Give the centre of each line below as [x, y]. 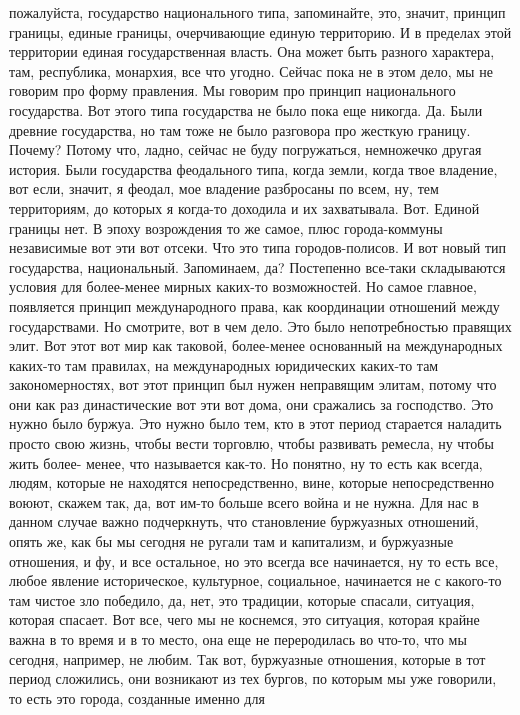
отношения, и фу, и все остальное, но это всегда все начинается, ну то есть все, [254, 560]
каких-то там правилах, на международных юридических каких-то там [224, 364]
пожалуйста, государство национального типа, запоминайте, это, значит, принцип [257, 12]
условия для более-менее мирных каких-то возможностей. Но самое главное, [243, 286]
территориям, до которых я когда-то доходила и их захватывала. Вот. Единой [244, 207]
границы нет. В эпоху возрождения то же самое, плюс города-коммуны [226, 227]
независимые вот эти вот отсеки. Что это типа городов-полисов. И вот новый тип [258, 247]
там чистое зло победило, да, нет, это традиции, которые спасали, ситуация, [242, 599]
